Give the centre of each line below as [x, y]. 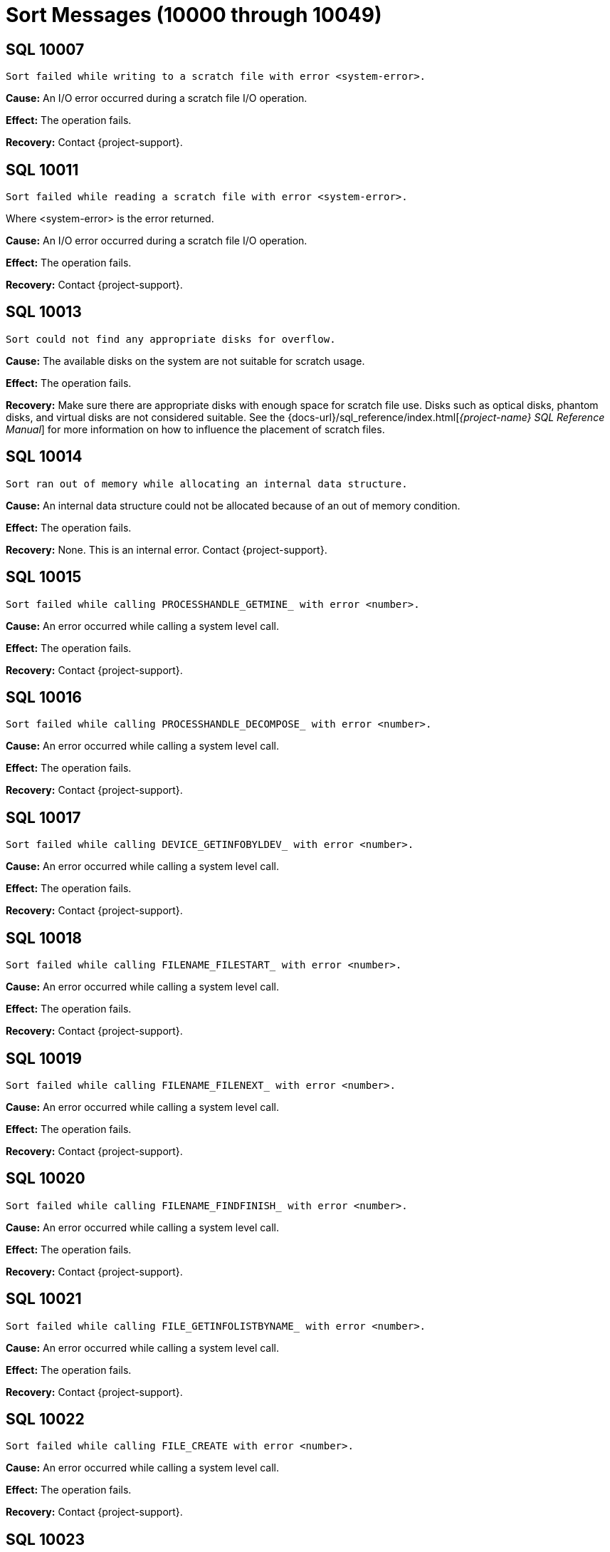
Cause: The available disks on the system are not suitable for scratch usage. [185, 361]
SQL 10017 [43, 817]
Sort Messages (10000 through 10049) [194, 15]
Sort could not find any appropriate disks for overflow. [171, 339]
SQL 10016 [44, 697]
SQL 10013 [44, 312]
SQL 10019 [44, 1058]
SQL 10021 [44, 1299]
